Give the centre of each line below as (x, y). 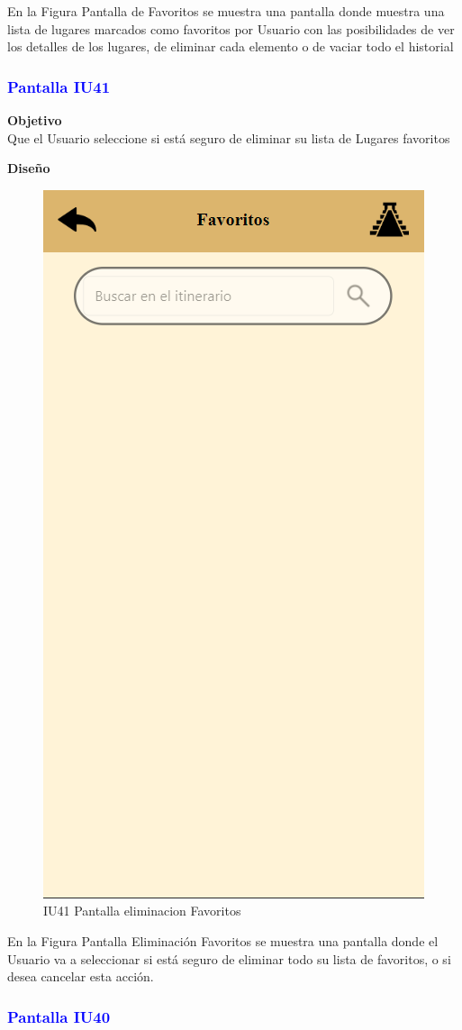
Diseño (29, 168)
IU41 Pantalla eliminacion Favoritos (142, 911)
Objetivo (35, 120)
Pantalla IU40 (59, 1016)
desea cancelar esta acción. (81, 976)
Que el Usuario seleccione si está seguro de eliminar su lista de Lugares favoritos (229, 137)
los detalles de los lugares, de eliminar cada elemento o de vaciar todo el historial (231, 46)
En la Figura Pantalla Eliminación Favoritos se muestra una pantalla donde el (223, 940)
